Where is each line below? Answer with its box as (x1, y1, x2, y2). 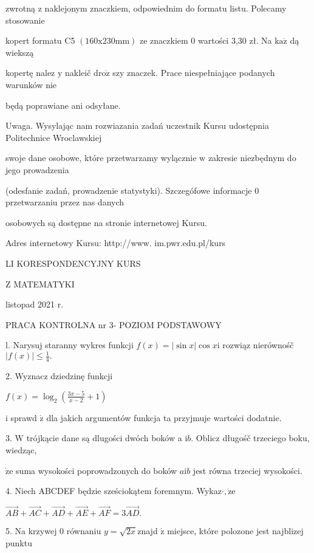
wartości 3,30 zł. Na (197, 34, 272, 47)
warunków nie (5, 78, 57, 91)
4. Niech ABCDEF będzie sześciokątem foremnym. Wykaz (5, 484, 222, 497)
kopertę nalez (5, 66, 55, 79)
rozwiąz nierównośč (222, 338, 294, 351)
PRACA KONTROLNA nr (5, 318, 107, 331)
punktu (5, 536, 32, 549)
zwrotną (5, 2, 36, 14)
